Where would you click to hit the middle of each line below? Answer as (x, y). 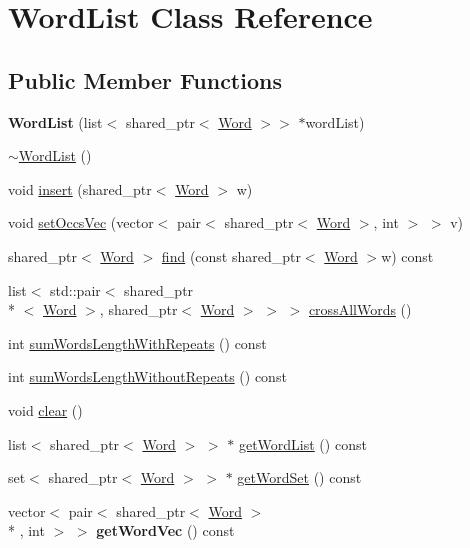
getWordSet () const (299, 477)
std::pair (75, 289)
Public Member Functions (145, 79)
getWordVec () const (165, 530)
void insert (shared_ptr (80, 188)
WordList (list (55, 121)
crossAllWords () (360, 309)
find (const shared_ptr (231, 255)
